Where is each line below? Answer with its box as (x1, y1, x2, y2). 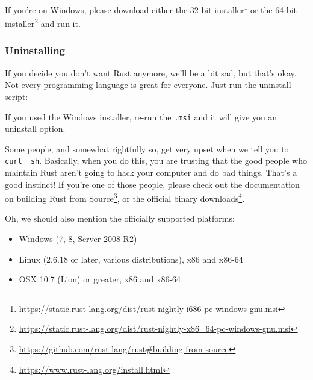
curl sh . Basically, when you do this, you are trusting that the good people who (5, 154, 307, 167)
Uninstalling (5, 43, 66, 58)
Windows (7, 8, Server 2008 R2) (19, 232, 137, 245)
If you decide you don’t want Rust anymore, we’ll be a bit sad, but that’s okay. (5, 66, 297, 79)
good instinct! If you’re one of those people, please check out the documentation (5, 178, 300, 190)
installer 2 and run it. (5, 16, 81, 30)
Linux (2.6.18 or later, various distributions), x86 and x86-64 (19, 252, 243, 265)
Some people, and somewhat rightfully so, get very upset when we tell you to (5, 142, 289, 155)
